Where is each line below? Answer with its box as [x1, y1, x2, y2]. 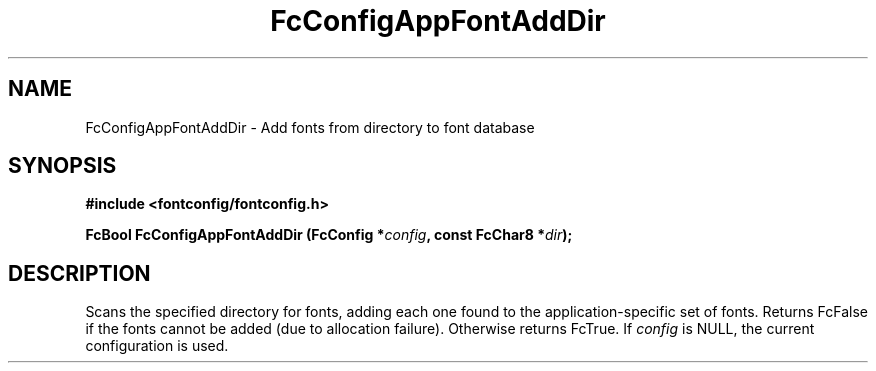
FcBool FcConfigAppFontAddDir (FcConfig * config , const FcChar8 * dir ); [85, 226, 573, 244]
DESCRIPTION [8, 260, 151, 286]
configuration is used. [85, 337, 229, 355]
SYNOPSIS [8, 153, 117, 179]
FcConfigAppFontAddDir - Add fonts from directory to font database [85, 118, 535, 136]
